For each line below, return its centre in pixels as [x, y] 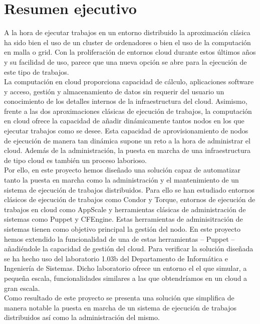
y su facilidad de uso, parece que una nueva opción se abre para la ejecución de [125, 61]
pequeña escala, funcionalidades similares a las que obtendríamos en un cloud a [126, 278]
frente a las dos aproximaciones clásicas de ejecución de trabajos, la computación [128, 111]
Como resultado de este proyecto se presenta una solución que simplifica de [119, 298]
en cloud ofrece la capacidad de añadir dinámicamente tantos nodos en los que [124, 121]
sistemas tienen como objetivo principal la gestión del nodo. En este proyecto [122, 229]
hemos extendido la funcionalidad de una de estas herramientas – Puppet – [119, 238]
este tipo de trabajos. [37, 71]
